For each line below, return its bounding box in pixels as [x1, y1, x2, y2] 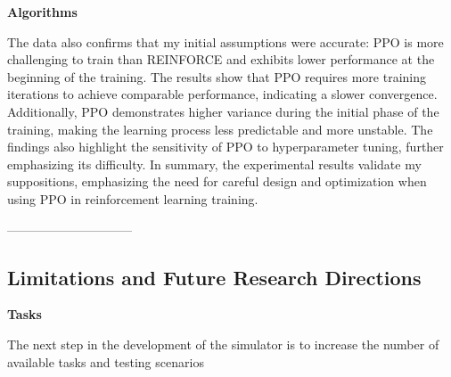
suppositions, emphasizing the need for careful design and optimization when [7, 172, 427, 191]
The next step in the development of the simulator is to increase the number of [7, 334, 439, 353]
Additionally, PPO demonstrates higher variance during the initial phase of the [7, 102, 439, 120]
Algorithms [7, 3, 78, 20]
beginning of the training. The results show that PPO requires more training [7, 67, 426, 86]
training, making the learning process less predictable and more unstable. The [7, 119, 433, 138]
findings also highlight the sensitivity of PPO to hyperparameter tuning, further [7, 137, 444, 156]
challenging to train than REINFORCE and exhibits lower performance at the [7, 50, 435, 69]
